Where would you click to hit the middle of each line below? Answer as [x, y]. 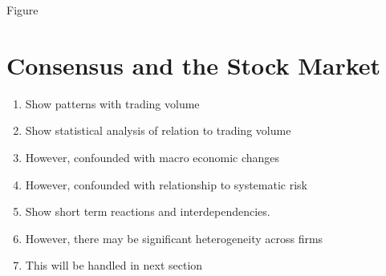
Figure [22, 10]
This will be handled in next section [114, 265]
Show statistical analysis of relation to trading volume [158, 130]
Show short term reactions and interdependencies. [148, 211]
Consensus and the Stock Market [194, 65]
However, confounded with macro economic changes [152, 157]
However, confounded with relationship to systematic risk [166, 184]
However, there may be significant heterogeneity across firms [174, 238]
